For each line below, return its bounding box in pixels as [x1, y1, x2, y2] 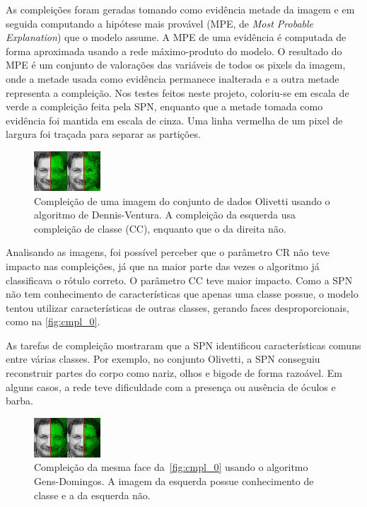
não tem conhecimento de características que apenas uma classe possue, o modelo [6, 286, 359, 301]
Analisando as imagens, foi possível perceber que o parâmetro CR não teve [6, 245, 330, 260]
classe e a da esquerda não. [34, 487, 151, 502]
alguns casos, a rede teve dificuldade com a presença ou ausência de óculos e [6, 379, 336, 394]
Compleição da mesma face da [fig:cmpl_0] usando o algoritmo [34, 460, 308, 474]
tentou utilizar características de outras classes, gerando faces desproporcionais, [6, 300, 349, 315]
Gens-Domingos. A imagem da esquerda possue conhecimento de [34, 474, 314, 489]
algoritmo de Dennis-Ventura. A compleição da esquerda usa [34, 207, 296, 222]
